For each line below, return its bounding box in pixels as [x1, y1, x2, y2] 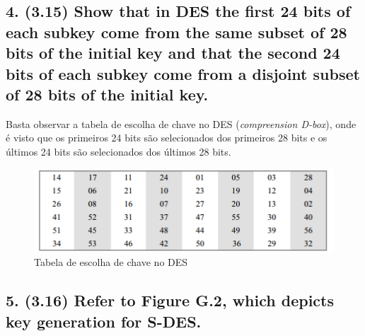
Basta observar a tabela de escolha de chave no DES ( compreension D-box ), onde [6, 116, 357, 131]
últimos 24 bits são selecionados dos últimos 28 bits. [6, 144, 231, 158]
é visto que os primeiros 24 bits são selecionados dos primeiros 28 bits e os [6, 130, 328, 145]
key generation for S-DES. [6, 310, 202, 332]
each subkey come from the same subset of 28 [6, 21, 347, 42]
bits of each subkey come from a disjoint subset [6, 62, 360, 84]
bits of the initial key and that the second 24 [6, 42, 340, 64]
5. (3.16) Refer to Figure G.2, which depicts [6, 289, 334, 311]
